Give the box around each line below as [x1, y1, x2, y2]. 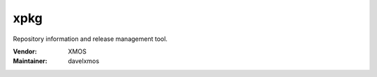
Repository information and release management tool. [13, 35, 168, 43]
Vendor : [13, 47, 38, 55]
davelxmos [68, 57, 100, 65]
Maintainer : [13, 57, 48, 65]
